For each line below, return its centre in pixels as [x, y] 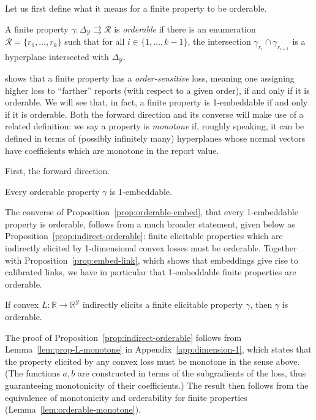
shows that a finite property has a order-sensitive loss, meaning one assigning [150, 78]
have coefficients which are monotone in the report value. [112, 150]
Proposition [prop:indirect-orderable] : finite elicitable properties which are [144, 236]
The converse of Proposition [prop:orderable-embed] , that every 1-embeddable [152, 212]
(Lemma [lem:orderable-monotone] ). [73, 409]
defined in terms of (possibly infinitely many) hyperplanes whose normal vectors [155, 138]
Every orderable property [52, 191]
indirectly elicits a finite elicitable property [163, 304]
